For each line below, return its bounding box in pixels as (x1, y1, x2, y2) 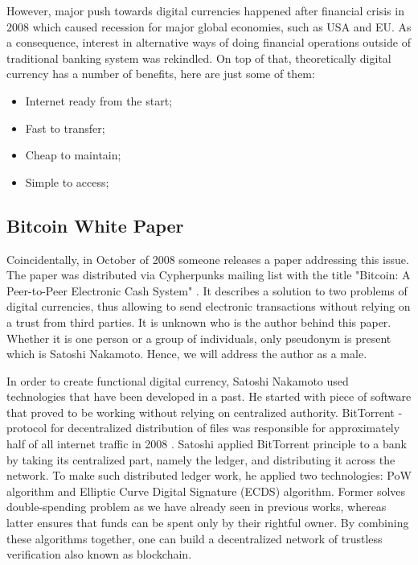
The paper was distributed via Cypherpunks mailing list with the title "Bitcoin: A (6, 266, 411, 283)
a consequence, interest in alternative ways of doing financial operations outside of (6, 34, 411, 51)
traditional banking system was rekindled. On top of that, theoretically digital (6, 49, 391, 66)
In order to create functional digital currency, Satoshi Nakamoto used (6, 372, 349, 389)
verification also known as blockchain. (6, 546, 192, 563)
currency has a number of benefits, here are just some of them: (6, 65, 315, 82)
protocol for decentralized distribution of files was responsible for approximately (6, 419, 400, 436)
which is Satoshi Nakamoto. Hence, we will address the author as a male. (6, 345, 367, 362)
